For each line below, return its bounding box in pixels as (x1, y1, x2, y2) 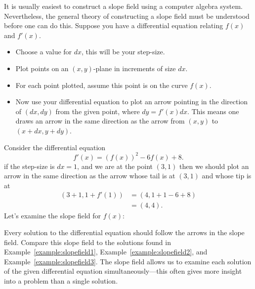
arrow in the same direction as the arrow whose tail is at (4, 170, 175, 181)
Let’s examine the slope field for (4, 210, 101, 221)
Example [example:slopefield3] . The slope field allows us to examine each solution (4, 256, 252, 266)
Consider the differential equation (4, 142, 106, 152)
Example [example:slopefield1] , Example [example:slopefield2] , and (4, 247, 208, 257)
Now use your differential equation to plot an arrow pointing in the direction (15, 96, 248, 107)
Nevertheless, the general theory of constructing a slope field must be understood (4, 10, 250, 21)
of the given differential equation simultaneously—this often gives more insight (4, 266, 242, 276)
